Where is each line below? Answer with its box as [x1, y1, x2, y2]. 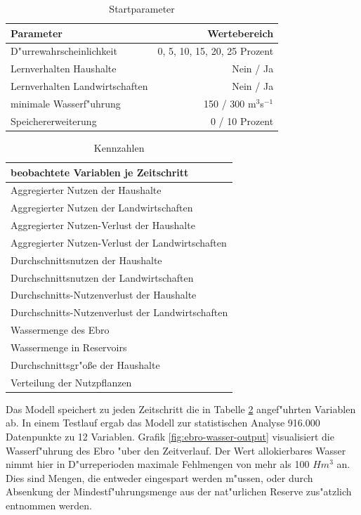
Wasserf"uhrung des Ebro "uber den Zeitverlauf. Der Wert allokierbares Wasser [6, 443, 346, 457]
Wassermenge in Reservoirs [11, 339, 127, 354]
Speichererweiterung [11, 113, 97, 128]
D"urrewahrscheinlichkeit [11, 44, 117, 58]
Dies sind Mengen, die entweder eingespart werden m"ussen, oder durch [6, 470, 313, 485]
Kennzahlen [93, 140, 145, 155]
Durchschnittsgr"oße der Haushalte [11, 357, 160, 372]
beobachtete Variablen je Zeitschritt [11, 164, 189, 179]
